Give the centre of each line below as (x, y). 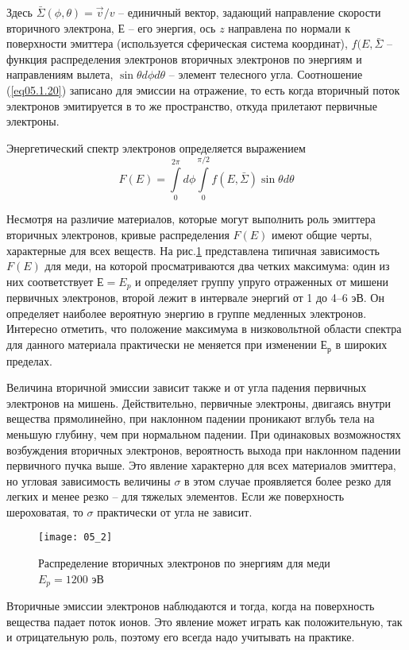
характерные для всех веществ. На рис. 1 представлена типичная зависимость (193, 250)
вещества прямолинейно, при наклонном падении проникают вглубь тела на (191, 418)
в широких (361, 344)
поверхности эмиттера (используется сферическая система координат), (177, 43)
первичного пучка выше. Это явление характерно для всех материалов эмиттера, (201, 465)
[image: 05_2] (75, 538)
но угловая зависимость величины (89, 480)
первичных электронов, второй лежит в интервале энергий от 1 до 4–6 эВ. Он (195, 298)
